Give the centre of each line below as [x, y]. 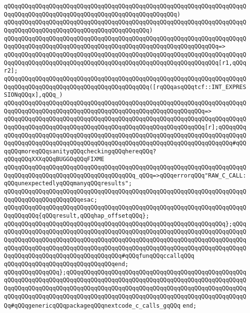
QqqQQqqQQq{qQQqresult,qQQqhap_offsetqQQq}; [77, 216]
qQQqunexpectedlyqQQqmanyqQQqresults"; [68, 184]
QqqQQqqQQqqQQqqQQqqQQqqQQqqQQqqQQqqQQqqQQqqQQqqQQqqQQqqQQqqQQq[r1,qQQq [125, 63]
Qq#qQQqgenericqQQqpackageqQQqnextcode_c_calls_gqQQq [92, 306]
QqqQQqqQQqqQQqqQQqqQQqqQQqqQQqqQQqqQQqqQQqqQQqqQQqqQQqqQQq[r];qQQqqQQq [125, 127]
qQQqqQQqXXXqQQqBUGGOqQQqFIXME [54, 159]
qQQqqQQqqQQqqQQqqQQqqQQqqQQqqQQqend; [66, 264]
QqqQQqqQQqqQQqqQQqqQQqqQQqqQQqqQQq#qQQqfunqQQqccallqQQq [99, 256]
